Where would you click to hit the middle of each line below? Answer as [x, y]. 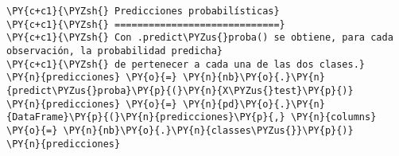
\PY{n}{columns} [333, 117]
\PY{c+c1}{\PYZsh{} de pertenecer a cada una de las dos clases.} [186, 64]
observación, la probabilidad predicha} [115, 51]
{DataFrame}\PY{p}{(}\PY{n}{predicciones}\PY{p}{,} [146, 117]
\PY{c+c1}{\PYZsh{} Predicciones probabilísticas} [143, 11]
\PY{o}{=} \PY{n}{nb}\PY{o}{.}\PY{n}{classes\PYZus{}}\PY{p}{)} [180, 130]
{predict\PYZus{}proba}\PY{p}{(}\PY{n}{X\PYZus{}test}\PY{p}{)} [180, 90]
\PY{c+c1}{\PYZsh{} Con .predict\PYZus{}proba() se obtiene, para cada [200, 38]
